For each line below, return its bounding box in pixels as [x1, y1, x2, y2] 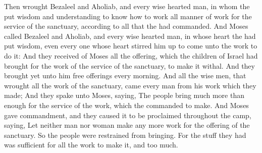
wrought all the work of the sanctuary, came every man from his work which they [4, 80, 256, 90]
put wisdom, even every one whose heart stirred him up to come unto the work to [4, 40, 257, 51]
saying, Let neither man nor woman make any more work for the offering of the [4, 120, 250, 130]
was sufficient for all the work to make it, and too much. [4, 139, 178, 150]
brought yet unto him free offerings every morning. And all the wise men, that [4, 70, 246, 81]
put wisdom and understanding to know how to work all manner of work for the [4, 11, 252, 21]
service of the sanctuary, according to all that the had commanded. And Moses [4, 21, 248, 31]
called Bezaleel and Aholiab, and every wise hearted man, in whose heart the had [4, 30, 256, 41]
